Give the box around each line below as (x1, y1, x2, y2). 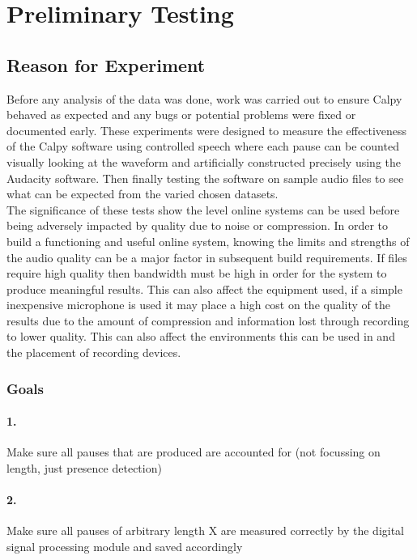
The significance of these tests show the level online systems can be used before (6, 201, 400, 218)
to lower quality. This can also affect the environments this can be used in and (6, 328, 395, 345)
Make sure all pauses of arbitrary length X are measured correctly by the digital (6, 522, 405, 539)
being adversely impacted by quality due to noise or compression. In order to (6, 217, 389, 234)
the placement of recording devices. (6, 344, 181, 361)
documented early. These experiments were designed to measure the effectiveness (6, 121, 407, 138)
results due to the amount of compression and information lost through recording (6, 312, 410, 329)
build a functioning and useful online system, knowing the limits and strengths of (6, 232, 410, 249)
